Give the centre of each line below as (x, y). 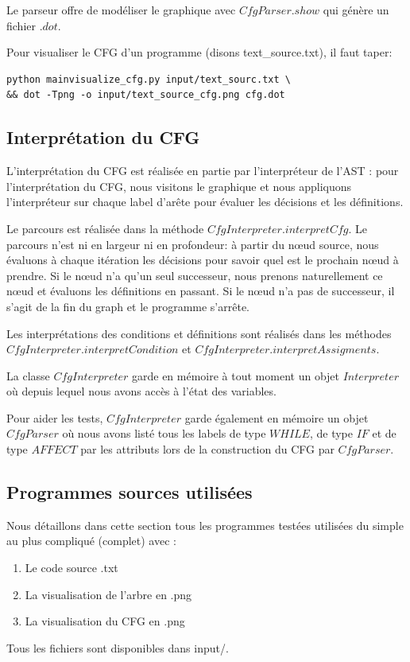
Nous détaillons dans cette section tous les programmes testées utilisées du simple (205, 525)
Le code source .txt (72, 568)
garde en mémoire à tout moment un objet (236, 375)
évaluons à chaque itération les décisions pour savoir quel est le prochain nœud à (203, 260)
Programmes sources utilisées (130, 492)
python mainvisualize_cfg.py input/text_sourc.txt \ (149, 79)
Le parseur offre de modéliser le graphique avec (121, 10)
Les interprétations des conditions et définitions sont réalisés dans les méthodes (199, 333)
